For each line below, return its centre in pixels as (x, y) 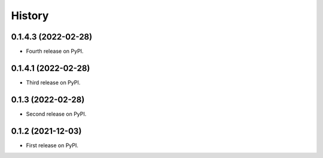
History (30, 16)
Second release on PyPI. (56, 114)
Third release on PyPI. (53, 82)
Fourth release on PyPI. (55, 51)
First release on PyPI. (52, 145)
